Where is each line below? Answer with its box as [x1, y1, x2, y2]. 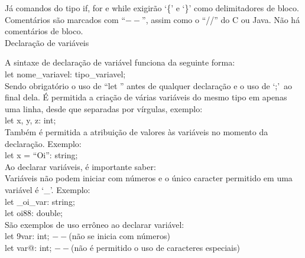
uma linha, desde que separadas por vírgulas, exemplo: [5, 102, 203, 115]
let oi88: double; [5, 207, 63, 219]
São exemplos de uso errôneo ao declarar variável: [5, 218, 184, 230]
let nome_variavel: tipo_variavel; [5, 67, 126, 80]
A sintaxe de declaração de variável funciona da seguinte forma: [5, 56, 235, 68]
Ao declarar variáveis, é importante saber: [5, 160, 156, 172]
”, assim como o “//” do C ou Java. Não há [142, 13, 300, 25]
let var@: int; [5, 241, 52, 253]
